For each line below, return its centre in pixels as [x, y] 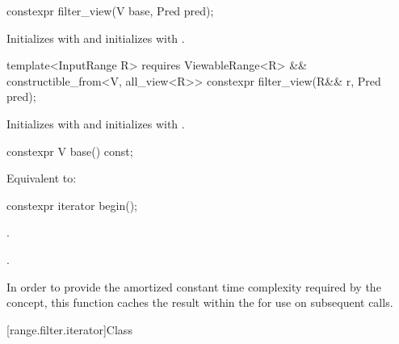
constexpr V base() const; [70, 151]
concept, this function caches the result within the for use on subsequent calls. [200, 302]
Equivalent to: [42, 178]
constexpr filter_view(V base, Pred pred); [110, 10]
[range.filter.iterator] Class [69, 329]
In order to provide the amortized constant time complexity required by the [194, 286]
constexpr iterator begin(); [72, 205]
